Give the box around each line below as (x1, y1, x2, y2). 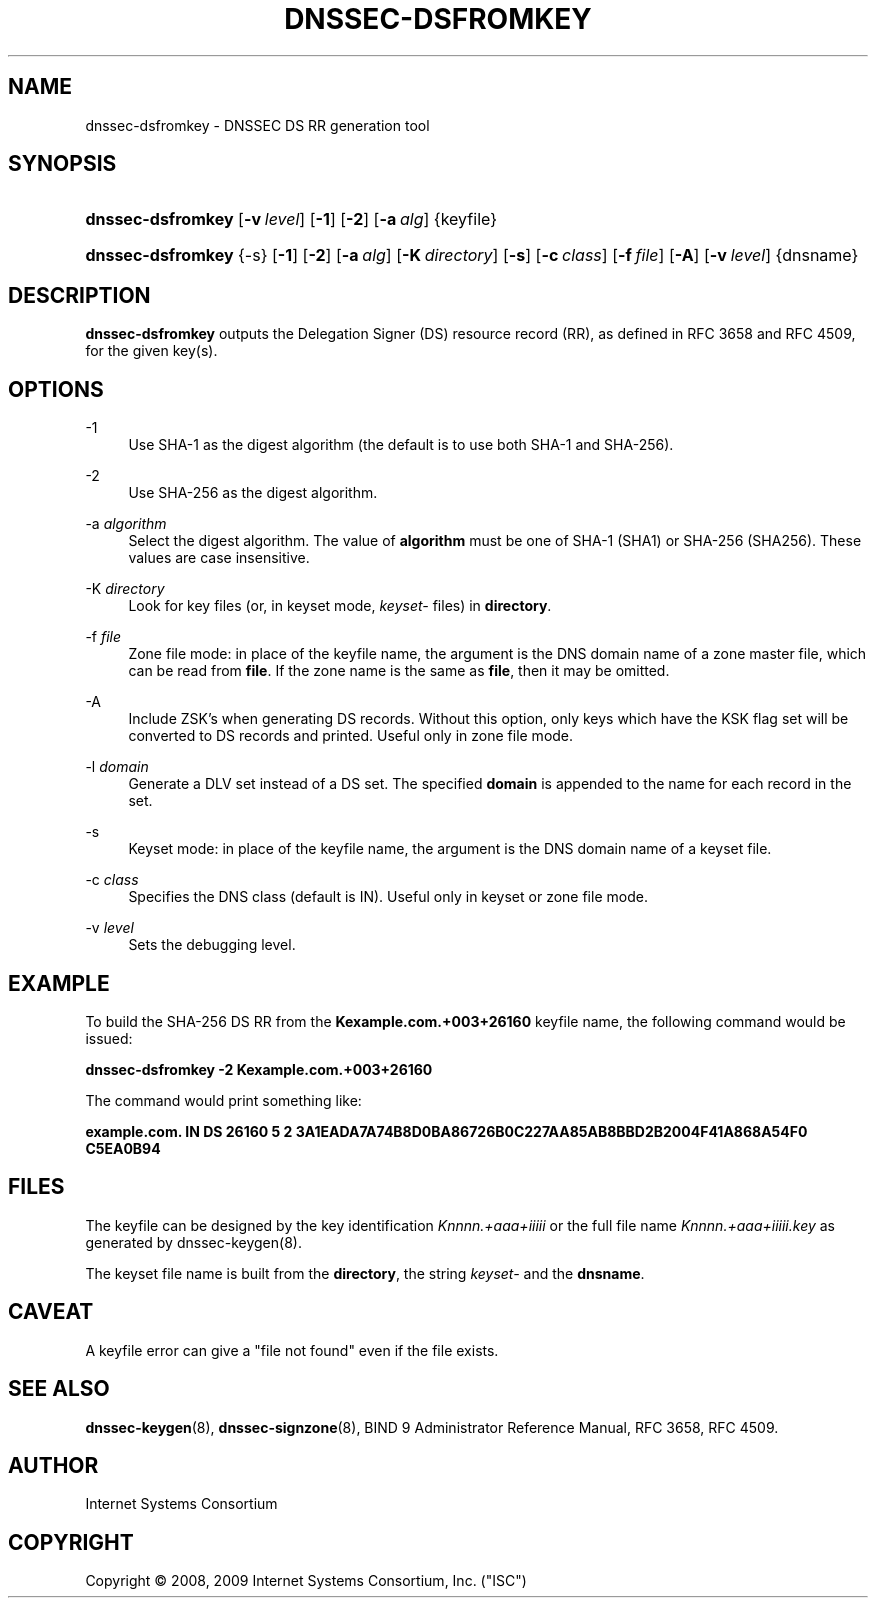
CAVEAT (8, 1299, 94, 1325)
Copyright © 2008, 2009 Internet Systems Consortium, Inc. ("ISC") (85, 1572, 527, 1590)
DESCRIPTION (8, 282, 151, 308)
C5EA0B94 (85, 1139, 161, 1157)
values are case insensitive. (128, 549, 310, 567)
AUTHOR (8, 1452, 99, 1478)
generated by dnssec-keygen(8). (85, 1233, 302, 1251)
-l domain (85, 758, 149, 776)
